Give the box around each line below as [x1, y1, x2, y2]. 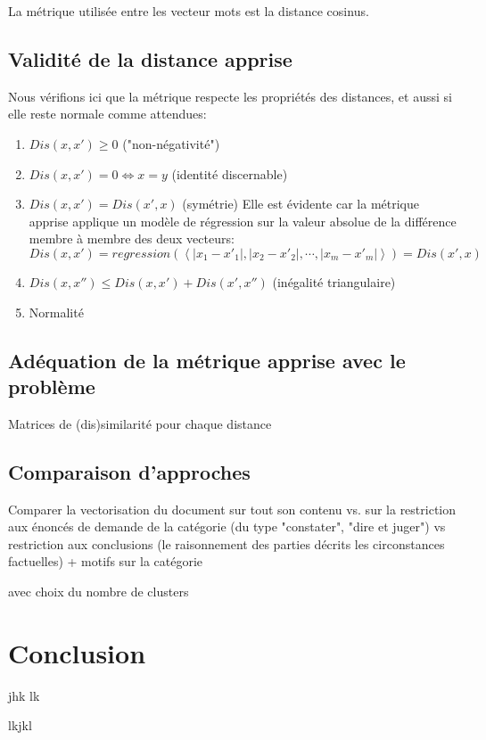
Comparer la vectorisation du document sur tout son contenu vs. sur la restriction [8, 499, 457, 518]
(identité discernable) [171, 164, 288, 183]
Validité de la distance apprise [8, 45, 292, 72]
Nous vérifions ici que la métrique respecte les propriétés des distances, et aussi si [8, 86, 452, 105]
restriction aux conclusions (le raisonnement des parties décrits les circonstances [8, 534, 445, 553]
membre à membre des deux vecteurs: [29, 229, 235, 248]
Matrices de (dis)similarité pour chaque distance [8, 414, 272, 432]
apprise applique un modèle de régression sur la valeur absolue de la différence [29, 211, 457, 230]
